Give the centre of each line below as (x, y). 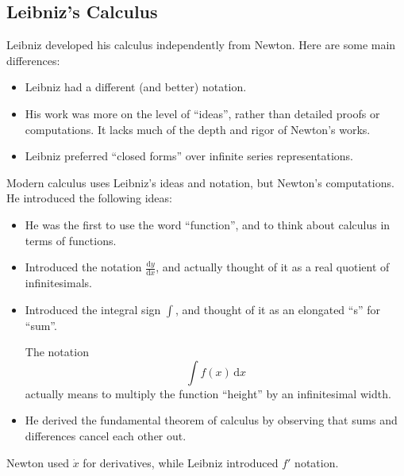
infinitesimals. (58, 282)
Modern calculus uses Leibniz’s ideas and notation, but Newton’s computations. (200, 182)
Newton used (38, 462)
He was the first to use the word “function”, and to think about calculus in (208, 224)
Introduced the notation (83, 267)
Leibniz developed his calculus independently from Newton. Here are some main (201, 45)
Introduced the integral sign (93, 309)
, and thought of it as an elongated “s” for (277, 309)
